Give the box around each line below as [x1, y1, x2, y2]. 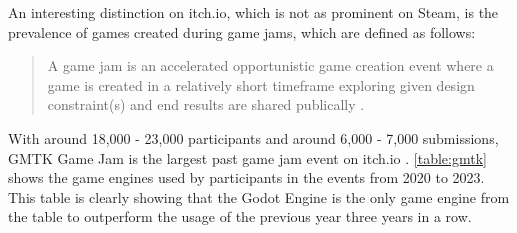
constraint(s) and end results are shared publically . [47, 94, 365, 115]
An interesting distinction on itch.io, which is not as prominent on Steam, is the [8, 2, 499, 22]
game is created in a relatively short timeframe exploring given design [47, 74, 475, 95]
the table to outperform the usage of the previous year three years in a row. [8, 206, 472, 227]
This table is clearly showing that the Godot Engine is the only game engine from [8, 186, 510, 207]
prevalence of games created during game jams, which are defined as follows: [8, 21, 476, 42]
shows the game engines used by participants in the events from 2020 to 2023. [8, 167, 485, 188]
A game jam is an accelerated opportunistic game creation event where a [47, 55, 494, 76]
